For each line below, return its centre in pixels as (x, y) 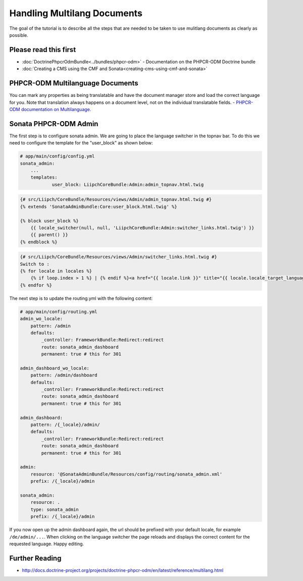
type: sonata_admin (55, 509)
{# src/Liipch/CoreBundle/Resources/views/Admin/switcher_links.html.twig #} (118, 257)
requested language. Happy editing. (47, 544)
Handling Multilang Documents (76, 13)
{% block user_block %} (49, 221)
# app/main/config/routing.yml (59, 311)
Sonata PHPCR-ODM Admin (54, 124)
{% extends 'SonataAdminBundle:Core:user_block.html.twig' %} (98, 206)
